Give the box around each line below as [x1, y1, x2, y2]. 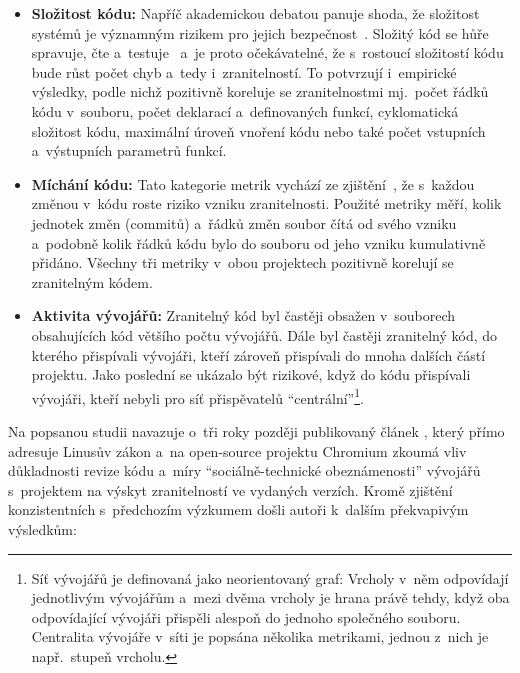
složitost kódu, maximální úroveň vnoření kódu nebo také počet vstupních [31, 120, 486, 141]
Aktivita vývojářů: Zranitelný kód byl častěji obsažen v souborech [31, 305, 456, 326]
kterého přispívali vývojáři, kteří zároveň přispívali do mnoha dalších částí [31, 344, 486, 365]
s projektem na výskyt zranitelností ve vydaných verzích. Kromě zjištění [8, 479, 453, 500]
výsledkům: [8, 518, 77, 539]
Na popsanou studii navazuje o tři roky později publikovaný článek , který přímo [8, 420, 505, 441]
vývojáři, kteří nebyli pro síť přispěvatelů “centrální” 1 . [31, 384, 364, 408]
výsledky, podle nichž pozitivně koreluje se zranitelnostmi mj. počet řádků [31, 81, 489, 102]
